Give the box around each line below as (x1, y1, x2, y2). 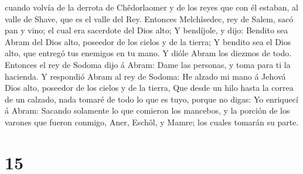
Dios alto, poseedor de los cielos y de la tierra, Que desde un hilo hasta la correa (5, 81, 294, 94)
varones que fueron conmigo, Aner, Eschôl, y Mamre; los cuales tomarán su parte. (5, 115, 299, 128)
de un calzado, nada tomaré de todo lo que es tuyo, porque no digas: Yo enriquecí (5, 93, 298, 105)
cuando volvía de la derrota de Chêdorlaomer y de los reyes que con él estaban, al (5, 1, 298, 13)
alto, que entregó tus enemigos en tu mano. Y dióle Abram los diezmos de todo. (5, 47, 292, 59)
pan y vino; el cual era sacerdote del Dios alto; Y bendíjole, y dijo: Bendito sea (5, 24, 288, 36)
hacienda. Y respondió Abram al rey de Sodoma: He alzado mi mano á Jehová (5, 70, 286, 82)
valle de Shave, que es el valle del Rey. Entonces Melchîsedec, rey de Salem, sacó (5, 12, 294, 25)
